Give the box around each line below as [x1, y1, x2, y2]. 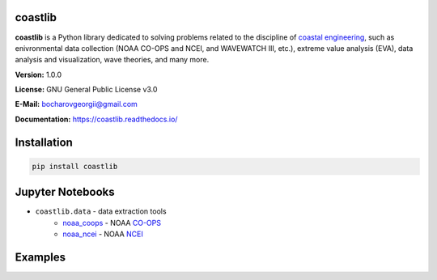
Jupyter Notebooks [15, 185, 115, 199]
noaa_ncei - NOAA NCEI [62, 229, 143, 239]
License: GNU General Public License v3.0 [15, 85, 158, 95]
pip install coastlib [32, 162, 118, 171]
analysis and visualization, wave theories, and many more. [15, 55, 210, 65]
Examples [15, 250, 66, 264]
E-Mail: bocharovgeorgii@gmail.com [15, 100, 138, 109]
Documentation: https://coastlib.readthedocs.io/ [15, 114, 178, 124]
